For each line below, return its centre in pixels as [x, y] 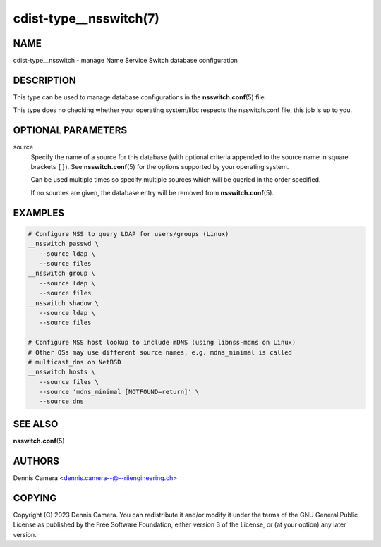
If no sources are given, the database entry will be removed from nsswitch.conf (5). [152, 192]
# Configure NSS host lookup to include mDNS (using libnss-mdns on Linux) [162, 343]
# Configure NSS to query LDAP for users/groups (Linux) [128, 234]
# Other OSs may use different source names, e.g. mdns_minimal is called [160, 352]
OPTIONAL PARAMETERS [70, 130]
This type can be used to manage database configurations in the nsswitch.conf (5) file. [140, 97]
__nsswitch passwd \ [63, 244]
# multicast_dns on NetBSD [74, 362]
